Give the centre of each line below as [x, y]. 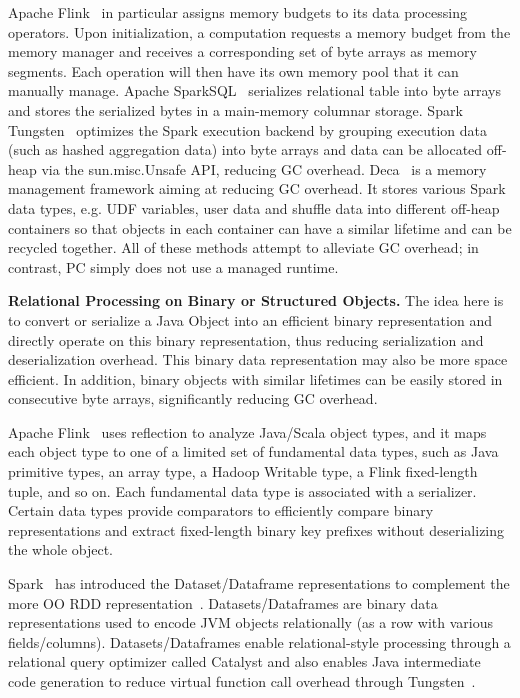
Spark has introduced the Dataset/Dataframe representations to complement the [259, 583]
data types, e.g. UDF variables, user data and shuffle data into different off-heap [254, 207]
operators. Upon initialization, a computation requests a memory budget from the [259, 31]
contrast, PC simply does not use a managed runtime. [173, 266]
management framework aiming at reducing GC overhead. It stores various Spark [257, 188]
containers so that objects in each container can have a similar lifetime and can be [260, 227]
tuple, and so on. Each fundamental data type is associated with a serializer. [242, 490]
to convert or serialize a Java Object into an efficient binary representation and [250, 319]
